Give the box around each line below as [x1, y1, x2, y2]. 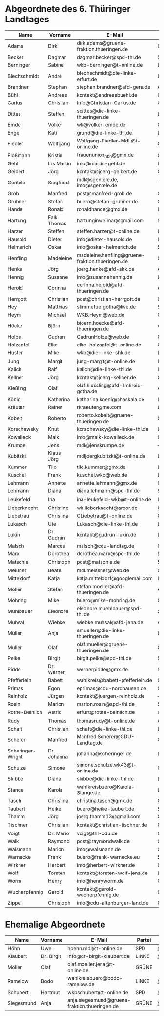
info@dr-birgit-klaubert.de [67, 953, 130, 959]
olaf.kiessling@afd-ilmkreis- [77, 382, 143, 389]
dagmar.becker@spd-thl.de [77, 54, 141, 61]
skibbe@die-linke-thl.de [77, 775, 134, 782]
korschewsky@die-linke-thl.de [77, 426, 149, 433]
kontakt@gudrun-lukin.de [77, 531, 137, 538]
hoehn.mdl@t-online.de [67, 945, 123, 952]
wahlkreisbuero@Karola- [77, 783, 135, 790]
